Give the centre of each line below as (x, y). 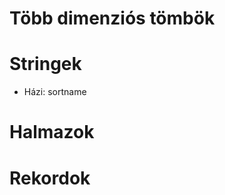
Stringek (45, 64)
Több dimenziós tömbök (112, 18)
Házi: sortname (55, 92)
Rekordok (50, 178)
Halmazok (52, 132)
